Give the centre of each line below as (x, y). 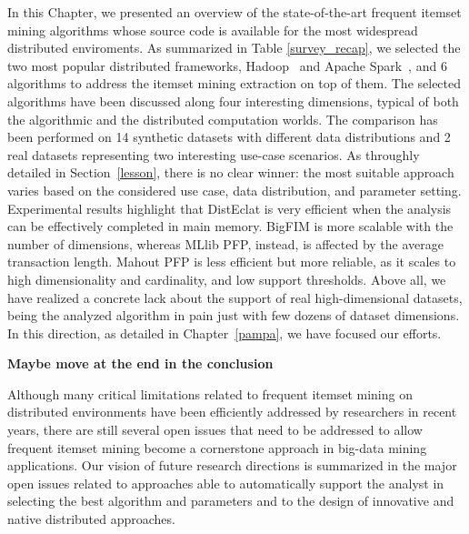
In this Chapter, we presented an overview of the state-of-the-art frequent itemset (234, 12)
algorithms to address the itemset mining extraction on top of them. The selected (234, 83)
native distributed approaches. (91, 519)
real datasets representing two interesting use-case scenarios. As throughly (214, 154)
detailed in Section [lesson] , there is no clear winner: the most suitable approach (231, 172)
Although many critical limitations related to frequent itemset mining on (210, 393)
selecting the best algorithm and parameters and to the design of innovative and (231, 501)
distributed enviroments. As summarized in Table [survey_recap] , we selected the (234, 48)
